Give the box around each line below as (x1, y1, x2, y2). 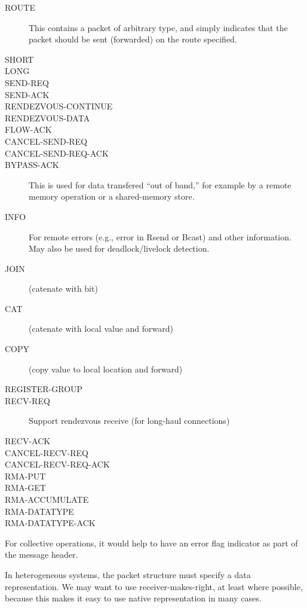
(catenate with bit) (29, 282, 98, 295)
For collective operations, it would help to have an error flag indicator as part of (5, 536, 298, 549)
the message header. (5, 548, 78, 561)
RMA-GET (5, 481, 46, 494)
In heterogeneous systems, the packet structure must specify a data (5, 568, 251, 580)
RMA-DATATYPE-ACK (5, 517, 96, 529)
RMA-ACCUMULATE (5, 493, 89, 505)
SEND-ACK (5, 88, 50, 100)
